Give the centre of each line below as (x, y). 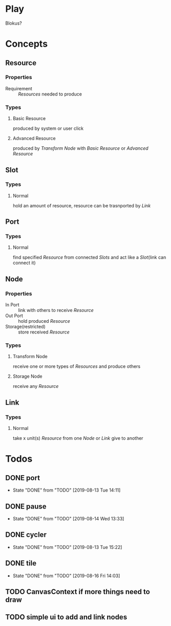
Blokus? (14, 23)
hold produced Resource (44, 321)
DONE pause (26, 506)
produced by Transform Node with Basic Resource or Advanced (80, 148)
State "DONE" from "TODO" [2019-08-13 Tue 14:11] (67, 490)
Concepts (26, 44)
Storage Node (27, 376)
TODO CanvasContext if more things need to (78, 591)
